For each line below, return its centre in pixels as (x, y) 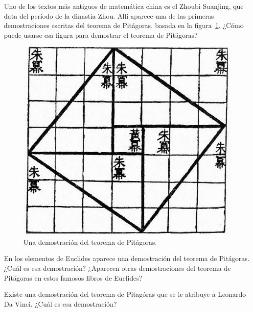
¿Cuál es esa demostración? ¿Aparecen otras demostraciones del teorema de (117, 268)
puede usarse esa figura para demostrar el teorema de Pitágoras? (101, 35)
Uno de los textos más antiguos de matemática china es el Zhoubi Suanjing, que (124, 6)
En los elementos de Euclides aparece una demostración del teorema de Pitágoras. (127, 258)
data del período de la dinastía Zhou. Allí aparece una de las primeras (109, 15)
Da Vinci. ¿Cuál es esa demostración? (60, 303)
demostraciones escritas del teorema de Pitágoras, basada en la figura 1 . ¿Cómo (124, 25)
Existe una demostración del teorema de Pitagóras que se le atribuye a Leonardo (125, 294)
